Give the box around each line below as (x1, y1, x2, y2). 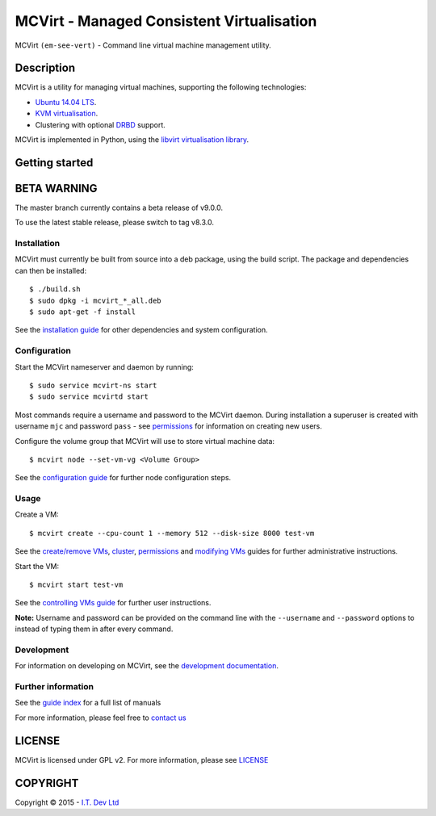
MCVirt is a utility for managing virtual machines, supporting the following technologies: (15, 82, 307, 92)
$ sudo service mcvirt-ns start (29, 380, 157, 390)
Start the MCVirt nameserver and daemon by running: (15, 362, 194, 371)
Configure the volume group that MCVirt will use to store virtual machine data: (15, 436, 275, 446)
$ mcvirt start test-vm (29, 580, 124, 589)
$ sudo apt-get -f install (29, 308, 136, 316)
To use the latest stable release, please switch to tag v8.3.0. (15, 218, 214, 228)
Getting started (15, 156, 94, 169)
